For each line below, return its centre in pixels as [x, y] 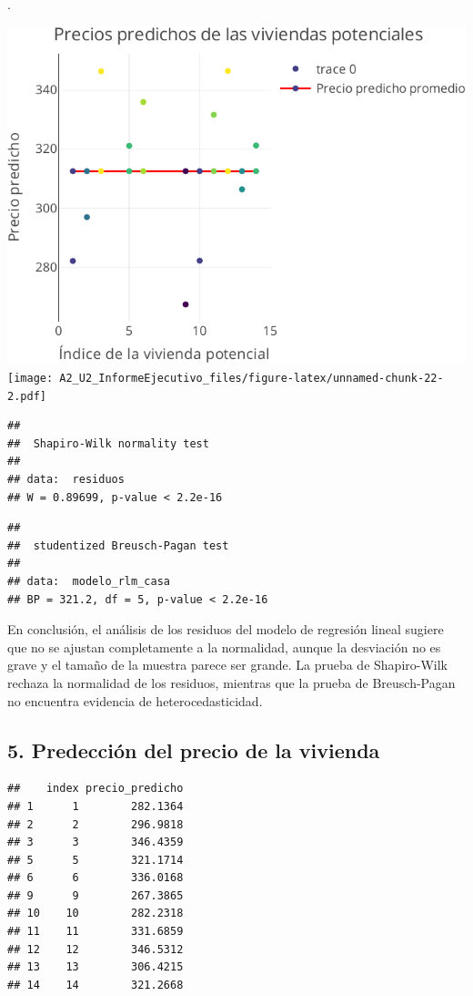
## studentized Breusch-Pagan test [118, 545]
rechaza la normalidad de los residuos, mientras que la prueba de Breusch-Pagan [231, 682]
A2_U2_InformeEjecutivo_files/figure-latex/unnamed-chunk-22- [252, 378]
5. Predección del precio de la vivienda [194, 750]
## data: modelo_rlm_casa [89, 581]
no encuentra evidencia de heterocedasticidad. [135, 700]
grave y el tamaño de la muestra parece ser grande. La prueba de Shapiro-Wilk [227, 665]
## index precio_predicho [96, 789]
